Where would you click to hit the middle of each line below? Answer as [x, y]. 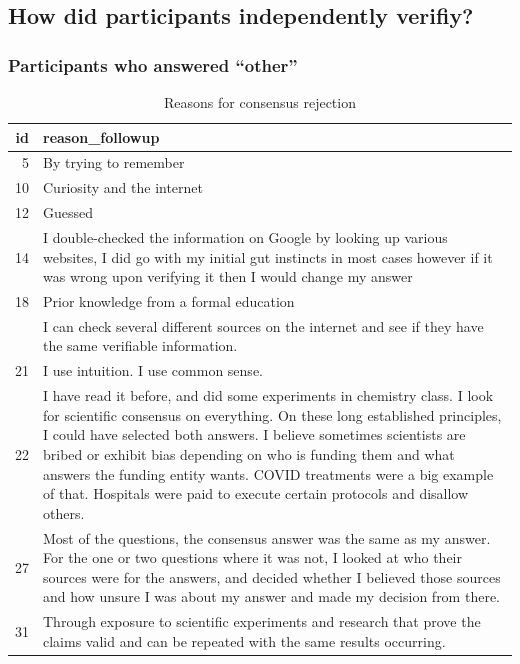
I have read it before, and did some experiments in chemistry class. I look [268, 395]
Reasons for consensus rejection [260, 102]
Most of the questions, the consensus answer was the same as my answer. [267, 537]
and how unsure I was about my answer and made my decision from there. [271, 596]
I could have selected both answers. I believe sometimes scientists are [254, 434]
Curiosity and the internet [123, 187]
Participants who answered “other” [153, 64]
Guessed [68, 212]
